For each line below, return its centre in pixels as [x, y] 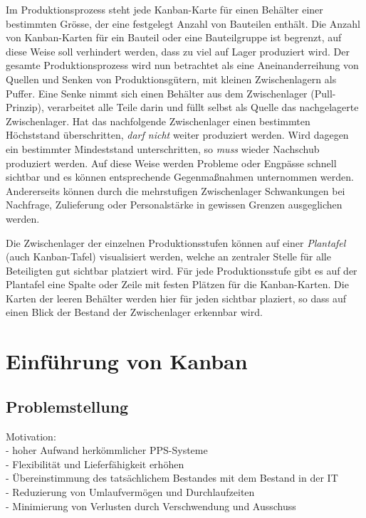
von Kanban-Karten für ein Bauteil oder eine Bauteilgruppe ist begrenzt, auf [174, 37]
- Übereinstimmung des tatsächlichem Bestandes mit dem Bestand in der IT [172, 478]
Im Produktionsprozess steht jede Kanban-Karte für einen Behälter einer [164, 9]
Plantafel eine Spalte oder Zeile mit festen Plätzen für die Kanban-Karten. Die [177, 284]
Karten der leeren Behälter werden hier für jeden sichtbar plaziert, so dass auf [176, 298]
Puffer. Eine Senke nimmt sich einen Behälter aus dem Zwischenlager [157, 93]
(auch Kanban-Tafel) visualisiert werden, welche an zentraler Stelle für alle [168, 257]
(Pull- [323, 93]
